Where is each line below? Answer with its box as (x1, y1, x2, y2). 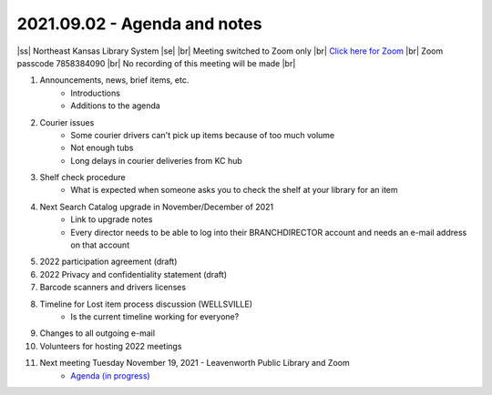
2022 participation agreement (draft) (39, 256, 178, 268)
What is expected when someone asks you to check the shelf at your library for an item (70, 185, 398, 196)
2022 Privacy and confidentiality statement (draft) (39, 268, 228, 279)
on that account (70, 239, 130, 250)
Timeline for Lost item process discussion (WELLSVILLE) (39, 299, 252, 309)
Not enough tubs (70, 142, 134, 154)
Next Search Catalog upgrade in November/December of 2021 (39, 201, 273, 212)
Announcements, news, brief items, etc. (39, 75, 190, 86)
